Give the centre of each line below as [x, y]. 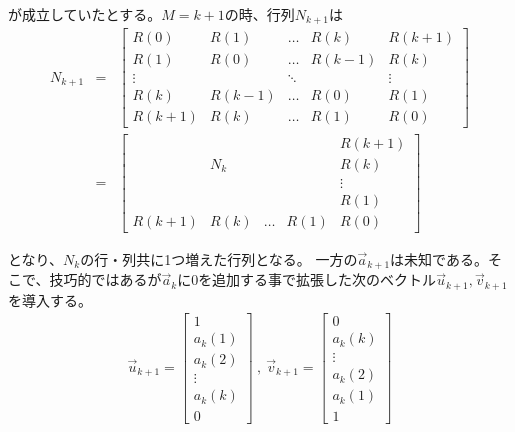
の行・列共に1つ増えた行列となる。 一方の [219, 258]
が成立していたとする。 [85, 14]
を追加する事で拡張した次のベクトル [317, 279]
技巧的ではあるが [105, 279]
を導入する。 [50, 299]
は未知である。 [439, 258]
